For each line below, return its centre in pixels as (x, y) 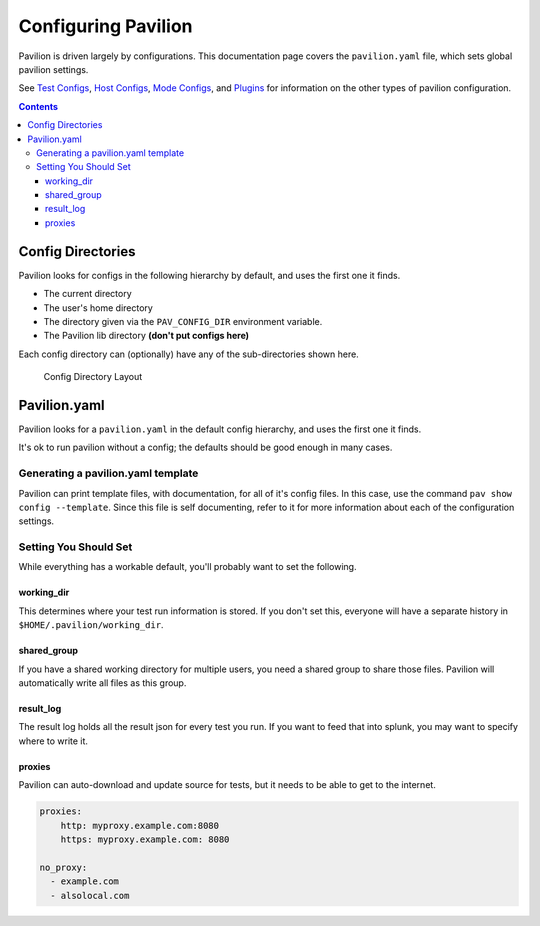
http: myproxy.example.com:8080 (140, 825)
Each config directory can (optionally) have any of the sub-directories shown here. (188, 354)
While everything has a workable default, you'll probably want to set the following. (187, 567)
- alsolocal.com (90, 895)
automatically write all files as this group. (102, 683)
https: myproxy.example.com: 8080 (145, 839)
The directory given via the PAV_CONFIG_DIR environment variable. (183, 321)
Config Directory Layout (93, 377)
